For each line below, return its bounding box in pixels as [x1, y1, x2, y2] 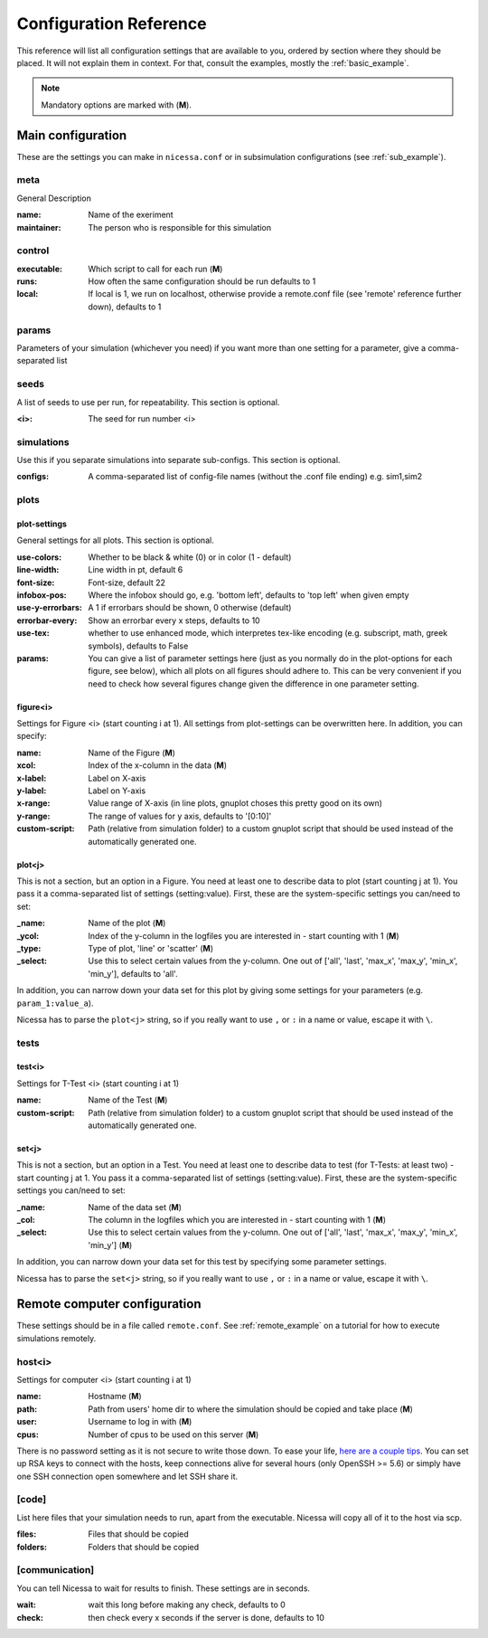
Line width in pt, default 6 [88, 564, 183, 575]
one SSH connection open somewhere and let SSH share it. [16, 1471, 239, 1482]
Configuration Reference [16, 14, 207, 33]
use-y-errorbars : [16, 602, 83, 613]
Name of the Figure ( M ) [88, 747, 176, 758]
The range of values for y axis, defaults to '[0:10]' [88, 810, 272, 821]
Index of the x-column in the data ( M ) [88, 760, 228, 771]
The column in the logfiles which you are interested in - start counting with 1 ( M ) [88, 1214, 386, 1225]
